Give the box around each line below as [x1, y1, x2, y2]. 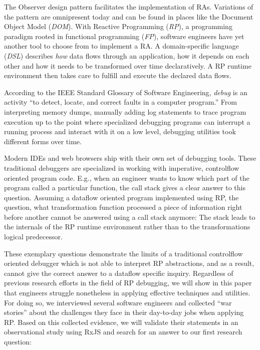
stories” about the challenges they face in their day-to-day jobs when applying [4, 307, 244, 317]
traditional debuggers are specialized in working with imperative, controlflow [4, 162, 239, 173]
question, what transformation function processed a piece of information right [4, 202, 242, 212]
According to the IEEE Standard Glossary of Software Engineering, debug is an [4, 87, 247, 97]
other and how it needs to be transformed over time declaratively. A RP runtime [4, 60, 251, 71]
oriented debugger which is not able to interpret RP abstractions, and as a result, [4, 258, 254, 268]
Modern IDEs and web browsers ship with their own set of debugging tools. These [4, 153, 256, 163]
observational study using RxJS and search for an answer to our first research [4, 326, 242, 337]
